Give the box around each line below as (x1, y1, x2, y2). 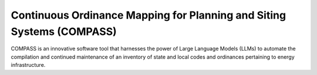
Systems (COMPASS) (11, 25, 117, 38)
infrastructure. (11, 62, 46, 69)
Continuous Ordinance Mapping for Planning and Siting (11, 9, 286, 22)
